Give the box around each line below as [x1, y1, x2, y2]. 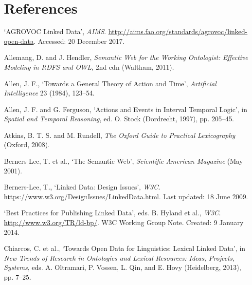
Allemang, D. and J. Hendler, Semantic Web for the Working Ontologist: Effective [4, 52, 248, 62]
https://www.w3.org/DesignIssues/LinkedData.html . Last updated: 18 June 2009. [4, 191, 248, 201]
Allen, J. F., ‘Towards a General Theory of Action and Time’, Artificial [4, 78, 216, 88]
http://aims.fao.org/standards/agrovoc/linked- [108, 26, 248, 37]
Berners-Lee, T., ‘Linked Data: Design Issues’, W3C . [4, 182, 161, 192]
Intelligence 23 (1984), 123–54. [4, 88, 95, 98]
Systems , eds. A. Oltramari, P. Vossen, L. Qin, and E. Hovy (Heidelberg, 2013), [4, 262, 241, 272]
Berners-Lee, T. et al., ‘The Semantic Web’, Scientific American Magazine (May [4, 156, 243, 166]
